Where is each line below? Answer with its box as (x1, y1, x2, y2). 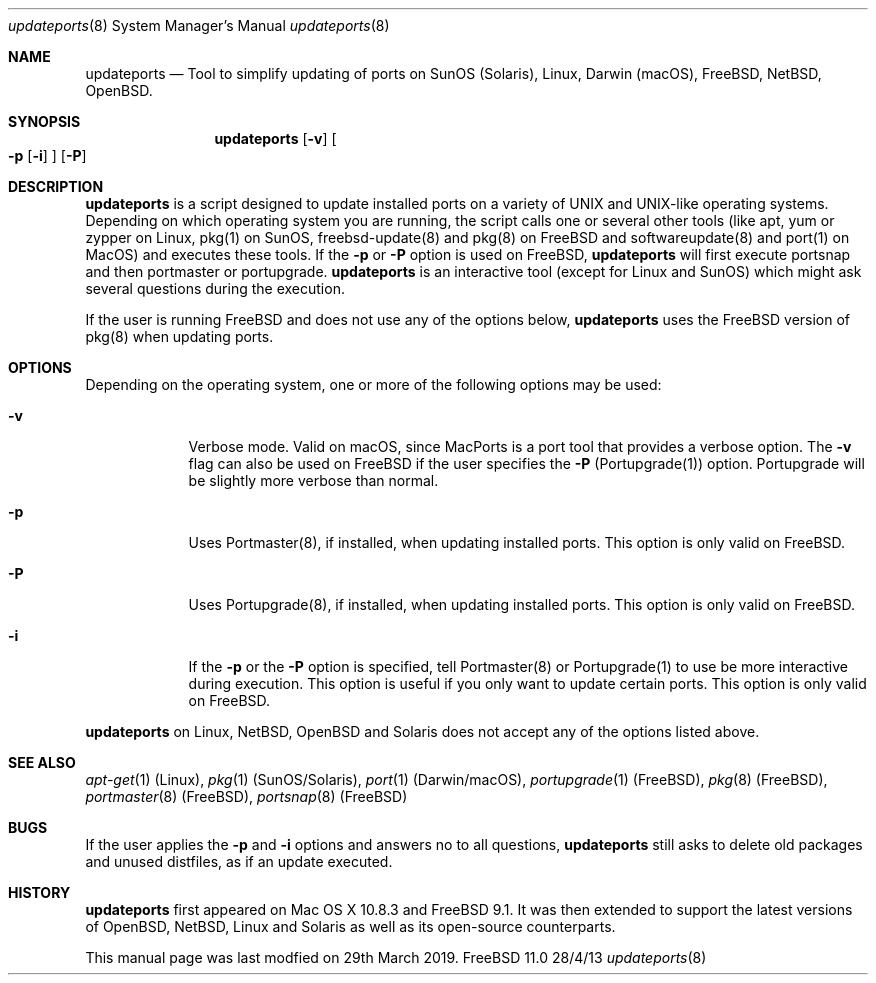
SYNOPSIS (8, 113, 81, 130)
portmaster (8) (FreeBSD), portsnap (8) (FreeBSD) (85, 788, 408, 805)
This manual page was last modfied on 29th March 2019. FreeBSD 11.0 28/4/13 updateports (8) (85, 949, 707, 966)
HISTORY (8, 884, 71, 901)
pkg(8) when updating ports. (85, 328, 274, 345)
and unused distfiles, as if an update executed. (85, 853, 393, 870)
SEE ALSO (8, 754, 76, 771)
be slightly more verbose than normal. (188, 472, 439, 489)
